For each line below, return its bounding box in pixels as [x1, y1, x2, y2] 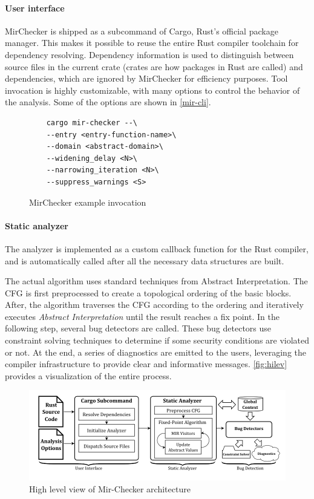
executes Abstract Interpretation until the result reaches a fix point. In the [5, 310, 280, 322]
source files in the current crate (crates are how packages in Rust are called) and [5, 60, 303, 73]
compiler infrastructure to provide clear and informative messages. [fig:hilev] [5, 357, 287, 370]
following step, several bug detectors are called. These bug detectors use [5, 322, 272, 334]
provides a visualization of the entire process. [5, 369, 172, 382]
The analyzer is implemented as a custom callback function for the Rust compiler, [5, 242, 309, 255]
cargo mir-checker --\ [46, 118, 137, 127]
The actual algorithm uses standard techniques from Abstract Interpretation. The [5, 275, 308, 287]
